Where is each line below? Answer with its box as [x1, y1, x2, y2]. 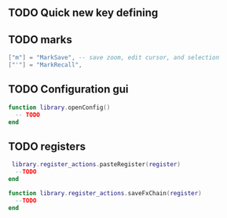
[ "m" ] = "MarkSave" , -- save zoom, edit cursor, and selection [8, 54, 220, 62]
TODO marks [8, 33, 73, 46]
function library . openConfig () [8, 104, 111, 111]
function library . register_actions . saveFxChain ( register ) [8, 189, 202, 197]
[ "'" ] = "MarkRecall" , [8, 61, 82, 69]
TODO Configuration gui [8, 82, 129, 96]
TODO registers [8, 140, 86, 153]
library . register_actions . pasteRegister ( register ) [11, 161, 181, 169]
